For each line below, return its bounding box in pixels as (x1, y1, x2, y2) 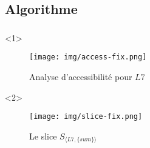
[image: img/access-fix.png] (29, 53, 147, 62)
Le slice (29, 129, 57, 142)
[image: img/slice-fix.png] (29, 112, 143, 121)
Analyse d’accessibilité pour (29, 70, 132, 82)
